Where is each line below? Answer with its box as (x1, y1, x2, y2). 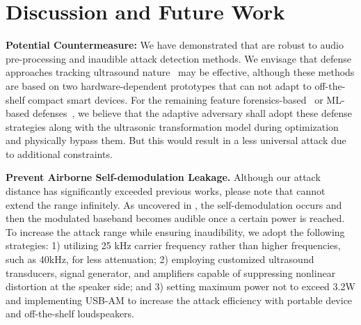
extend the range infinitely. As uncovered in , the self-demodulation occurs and (6, 197, 342, 212)
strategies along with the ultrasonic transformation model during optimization (6, 119, 339, 134)
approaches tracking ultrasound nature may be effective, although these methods (6, 65, 355, 79)
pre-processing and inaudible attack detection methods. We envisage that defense (6, 51, 352, 65)
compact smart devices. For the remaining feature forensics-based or (28, 92, 323, 106)
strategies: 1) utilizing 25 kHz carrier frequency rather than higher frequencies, (6, 238, 341, 253)
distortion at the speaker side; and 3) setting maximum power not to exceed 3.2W (6, 279, 355, 294)
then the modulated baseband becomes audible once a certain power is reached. (6, 211, 345, 225)
